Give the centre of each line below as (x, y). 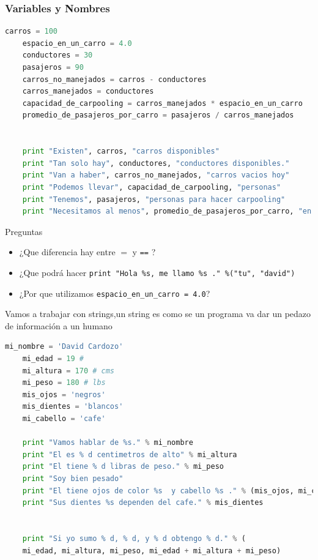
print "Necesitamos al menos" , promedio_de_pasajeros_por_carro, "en (167, 211)
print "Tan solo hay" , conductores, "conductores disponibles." (156, 163)
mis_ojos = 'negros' (64, 394)
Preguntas (24, 231)
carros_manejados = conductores (88, 91)
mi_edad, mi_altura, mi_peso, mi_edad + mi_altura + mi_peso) (152, 551)
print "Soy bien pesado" (73, 479)
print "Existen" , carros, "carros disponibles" (121, 151)
